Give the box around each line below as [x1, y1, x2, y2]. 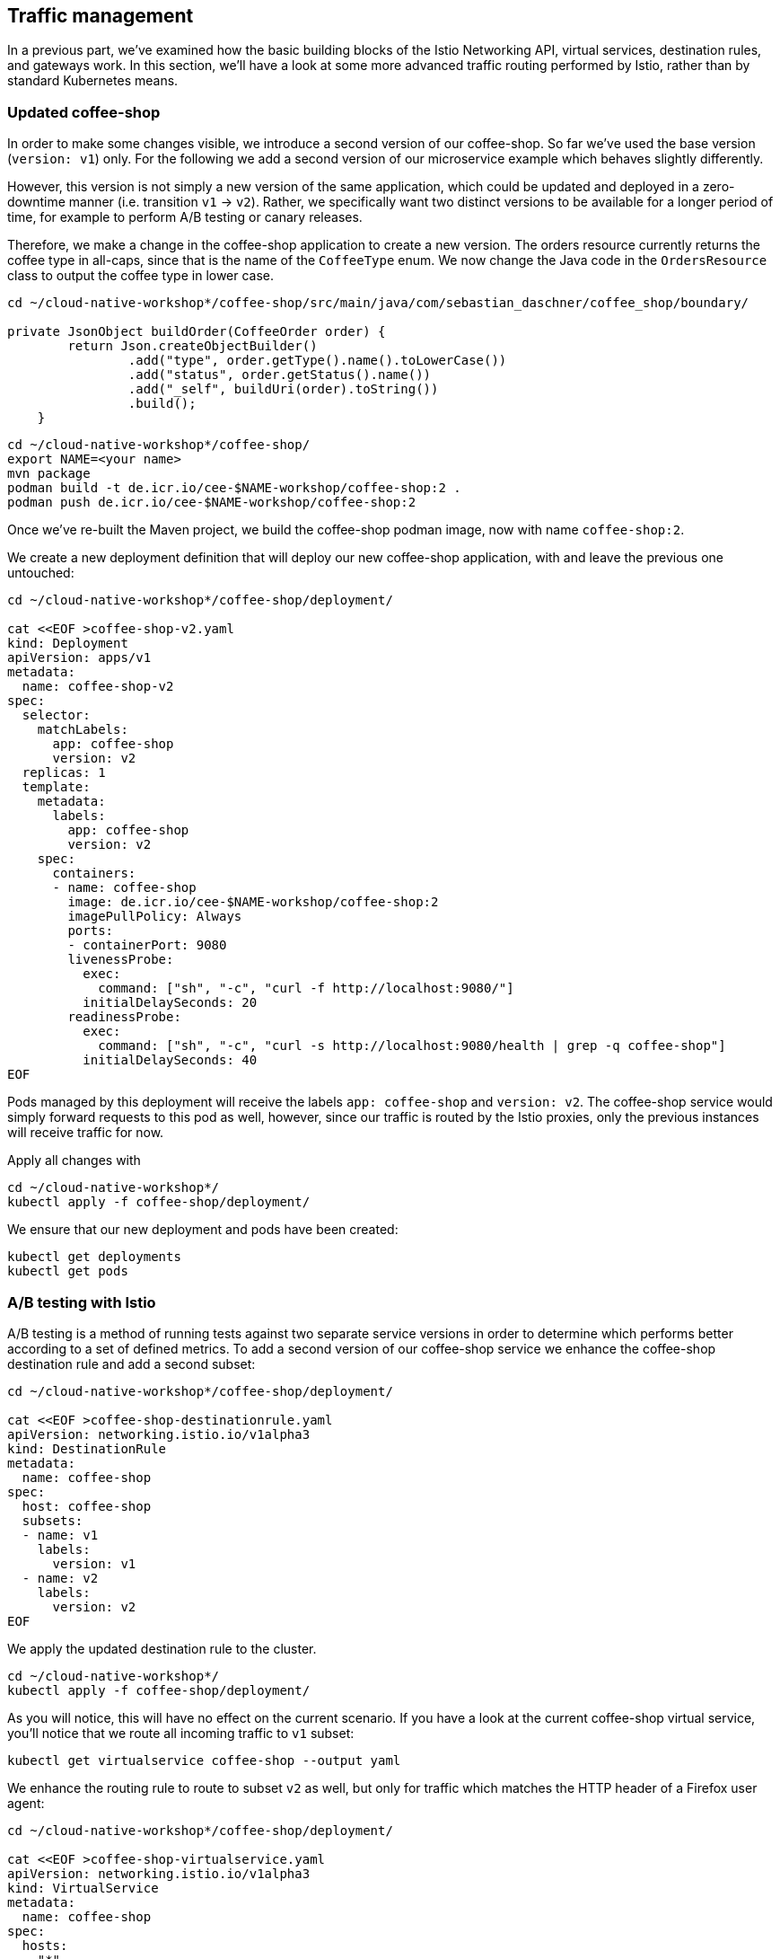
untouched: [7, 565, 74, 581]
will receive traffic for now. [7, 1125, 164, 1141]
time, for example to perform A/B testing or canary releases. [7, 209, 363, 225]
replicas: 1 [22, 765, 106, 781]
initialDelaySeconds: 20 [83, 995, 258, 1010]
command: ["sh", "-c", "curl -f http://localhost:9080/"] [98, 981, 514, 996]
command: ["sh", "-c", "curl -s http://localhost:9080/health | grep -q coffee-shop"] [98, 1038, 726, 1054]
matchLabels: [37, 722, 128, 737]
